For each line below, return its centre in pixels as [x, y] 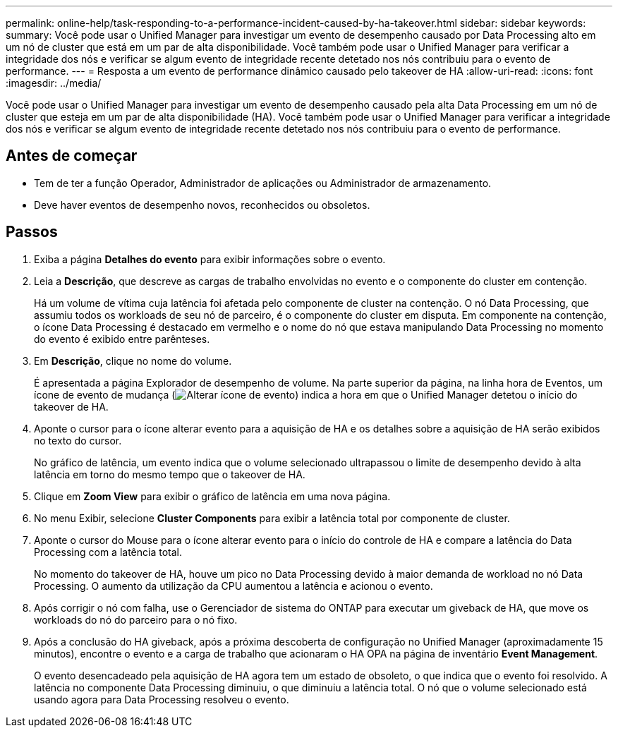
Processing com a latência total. [108, 552]
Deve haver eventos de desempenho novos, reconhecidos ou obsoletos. [202, 205]
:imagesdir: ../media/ [54, 83]
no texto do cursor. [78, 440]
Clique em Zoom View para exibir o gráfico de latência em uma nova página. [212, 496]
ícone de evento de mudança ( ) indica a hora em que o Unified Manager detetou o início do [306, 394]
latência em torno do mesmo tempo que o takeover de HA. [170, 474]
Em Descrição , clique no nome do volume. [133, 361]
